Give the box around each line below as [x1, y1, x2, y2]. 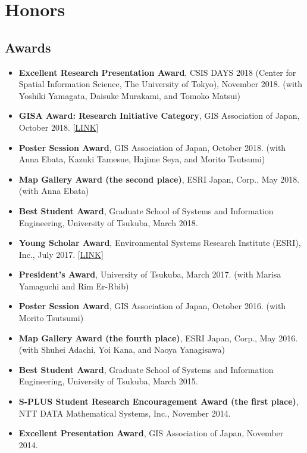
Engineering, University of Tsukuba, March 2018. [18, 216, 198, 229]
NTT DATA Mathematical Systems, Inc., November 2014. [18, 406, 231, 419]
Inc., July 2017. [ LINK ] [18, 248, 104, 260]
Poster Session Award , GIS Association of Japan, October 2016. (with [18, 300, 286, 312]
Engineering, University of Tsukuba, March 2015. [18, 375, 198, 387]
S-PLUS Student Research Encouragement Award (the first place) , [18, 395, 299, 408]
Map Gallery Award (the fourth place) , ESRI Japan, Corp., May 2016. [18, 331, 298, 344]
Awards [5, 38, 51, 56]
